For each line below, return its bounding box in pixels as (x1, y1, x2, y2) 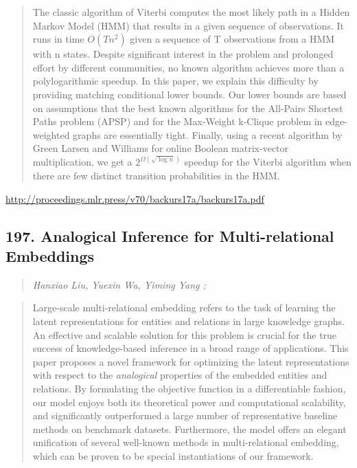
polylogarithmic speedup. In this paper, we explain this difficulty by (32, 74, 319, 88)
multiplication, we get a (32, 155, 133, 169)
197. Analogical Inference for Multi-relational (5, 225, 334, 246)
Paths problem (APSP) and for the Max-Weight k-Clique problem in (32, 114, 323, 129)
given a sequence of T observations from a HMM (130, 32, 335, 46)
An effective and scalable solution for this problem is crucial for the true (32, 327, 337, 342)
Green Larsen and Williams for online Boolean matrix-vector (32, 141, 289, 155)
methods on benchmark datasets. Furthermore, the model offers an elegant (32, 421, 347, 436)
